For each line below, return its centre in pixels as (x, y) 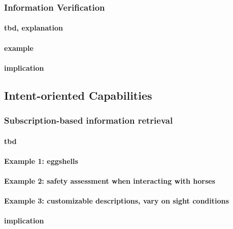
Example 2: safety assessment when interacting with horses (110, 181)
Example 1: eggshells (41, 161)
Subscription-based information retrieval (89, 120)
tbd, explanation (34, 28)
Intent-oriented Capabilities (78, 95)
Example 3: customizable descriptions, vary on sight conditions (117, 201)
